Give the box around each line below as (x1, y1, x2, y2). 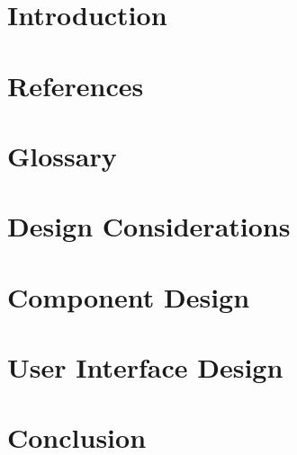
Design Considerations (7, 208, 291, 245)
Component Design (7, 278, 250, 315)
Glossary (7, 137, 117, 174)
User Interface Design (7, 349, 283, 386)
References (7, 67, 144, 103)
